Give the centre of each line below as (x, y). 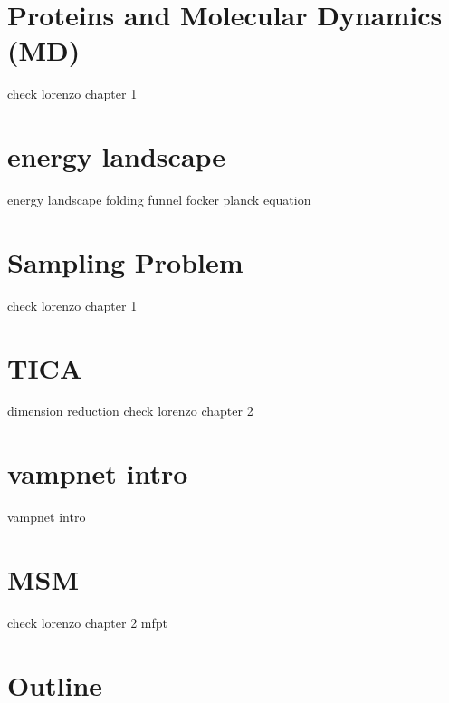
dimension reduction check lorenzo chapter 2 (130, 411)
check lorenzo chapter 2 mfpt (88, 622)
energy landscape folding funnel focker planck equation (159, 200)
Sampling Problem (125, 261)
